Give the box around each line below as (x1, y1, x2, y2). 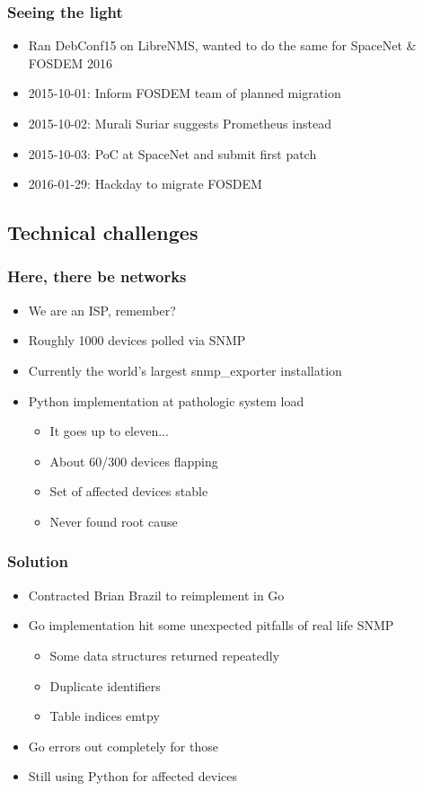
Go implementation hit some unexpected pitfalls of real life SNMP (28, 616, 394, 635)
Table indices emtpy (49, 707, 160, 725)
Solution (7, 550, 68, 573)
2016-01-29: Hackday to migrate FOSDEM (28, 174, 262, 193)
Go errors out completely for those (28, 736, 218, 755)
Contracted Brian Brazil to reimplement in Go (28, 585, 285, 604)
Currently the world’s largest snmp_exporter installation (28, 360, 342, 379)
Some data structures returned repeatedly (49, 645, 280, 664)
